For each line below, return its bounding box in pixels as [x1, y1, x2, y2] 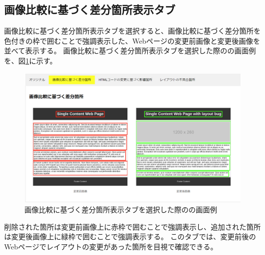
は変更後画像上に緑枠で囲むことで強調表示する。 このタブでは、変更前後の [4, 231, 256, 242]
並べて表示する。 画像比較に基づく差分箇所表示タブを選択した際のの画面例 [4, 45, 256, 56]
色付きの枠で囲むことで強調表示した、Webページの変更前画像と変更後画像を [4, 35, 260, 46]
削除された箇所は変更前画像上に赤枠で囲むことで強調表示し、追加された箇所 [4, 221, 261, 232]
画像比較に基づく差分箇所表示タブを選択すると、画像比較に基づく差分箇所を [4, 25, 261, 36]
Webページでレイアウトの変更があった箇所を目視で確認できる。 [4, 241, 218, 252]
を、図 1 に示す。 [4, 55, 57, 66]
